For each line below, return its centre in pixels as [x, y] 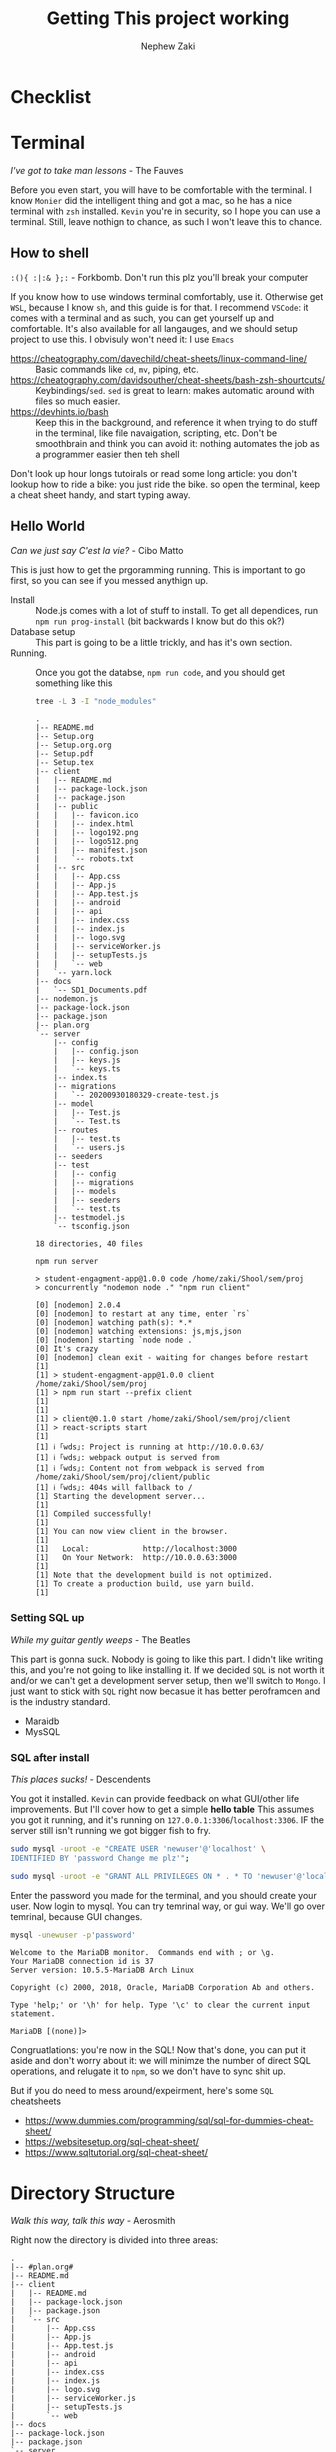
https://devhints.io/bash [59, 411]
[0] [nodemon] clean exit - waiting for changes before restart [172, 1358]
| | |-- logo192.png [87, 833]
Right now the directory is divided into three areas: [114, 2240]
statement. [33, 2014]
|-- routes [76, 1130]
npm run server [67, 1262]
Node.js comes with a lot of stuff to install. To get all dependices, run [177, 610]
